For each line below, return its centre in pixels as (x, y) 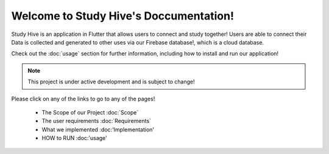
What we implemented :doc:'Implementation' (98, 129)
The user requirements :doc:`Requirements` (97, 121)
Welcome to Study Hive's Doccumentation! (123, 16)
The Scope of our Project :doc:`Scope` (90, 112)
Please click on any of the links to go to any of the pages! (83, 99)
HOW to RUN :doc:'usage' (75, 138)
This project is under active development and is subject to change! (111, 82)
